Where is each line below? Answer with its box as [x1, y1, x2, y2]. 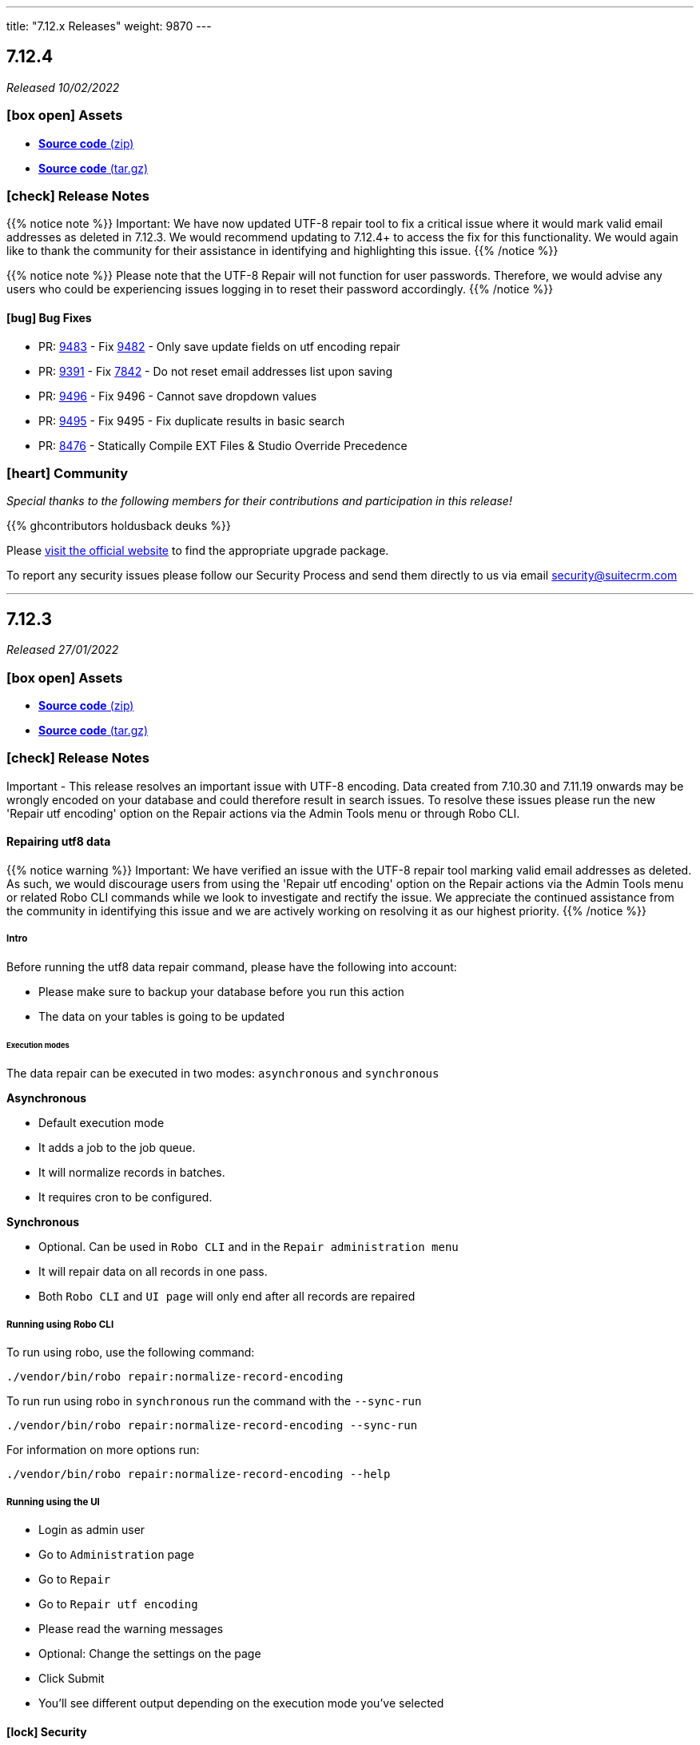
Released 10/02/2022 [6, 80, 120, 94]
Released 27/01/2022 [6, 643, 119, 657]
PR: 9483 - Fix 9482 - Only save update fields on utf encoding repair [38, 339, 400, 353]
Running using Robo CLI [6, 1318, 114, 1330]
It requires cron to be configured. [38, 1190, 213, 1205]
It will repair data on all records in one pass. [38, 1265, 268, 1279]
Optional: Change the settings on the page [38, 1646, 261, 1660]
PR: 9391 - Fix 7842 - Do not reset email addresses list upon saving [38, 364, 393, 378]
